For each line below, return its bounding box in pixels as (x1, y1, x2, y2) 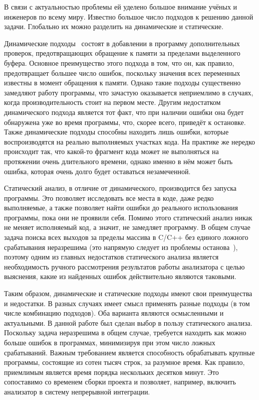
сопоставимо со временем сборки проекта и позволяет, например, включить (4, 376, 236, 387)
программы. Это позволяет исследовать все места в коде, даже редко (4, 192, 214, 203)
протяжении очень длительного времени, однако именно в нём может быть (4, 156, 233, 166)
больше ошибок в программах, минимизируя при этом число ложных (4, 337, 215, 347)
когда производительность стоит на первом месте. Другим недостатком (4, 97, 221, 107)
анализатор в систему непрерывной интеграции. (4, 386, 150, 396)
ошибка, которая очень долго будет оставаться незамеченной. (4, 166, 191, 176)
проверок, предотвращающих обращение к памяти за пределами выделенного (4, 48, 240, 58)
